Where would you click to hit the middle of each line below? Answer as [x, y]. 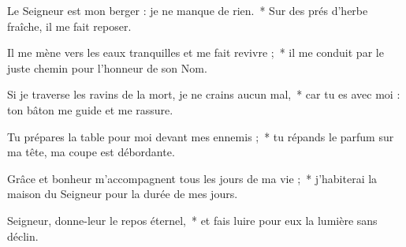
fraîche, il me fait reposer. [69, 26]
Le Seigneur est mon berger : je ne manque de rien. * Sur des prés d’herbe [188, 10]
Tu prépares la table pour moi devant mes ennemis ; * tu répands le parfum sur [201, 136]
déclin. [23, 236]
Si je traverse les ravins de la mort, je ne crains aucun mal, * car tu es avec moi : [204, 94]
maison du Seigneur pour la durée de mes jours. [123, 194]
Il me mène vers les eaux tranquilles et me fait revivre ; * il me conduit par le [196, 52]
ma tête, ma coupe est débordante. [91, 152]
